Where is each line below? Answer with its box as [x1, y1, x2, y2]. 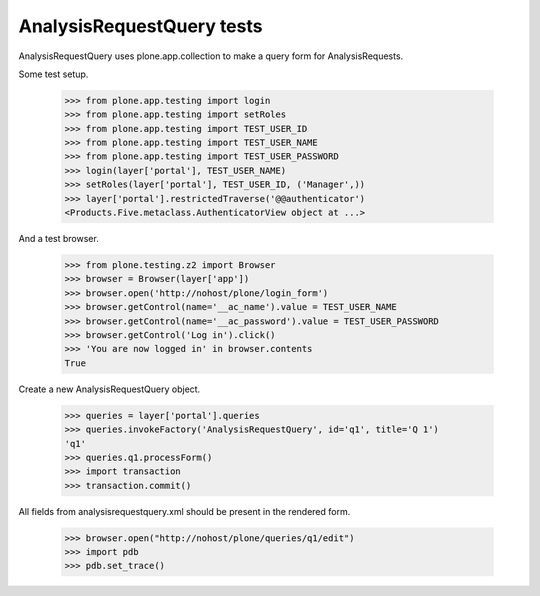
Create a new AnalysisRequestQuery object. [18, 383, 201, 395]
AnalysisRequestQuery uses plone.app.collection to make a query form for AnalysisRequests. [18, 50, 404, 62]
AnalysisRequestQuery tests [18, 15, 263, 37]
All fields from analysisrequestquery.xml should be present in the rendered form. [18, 505, 351, 517]
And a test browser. [18, 233, 99, 245]
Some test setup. [18, 68, 89, 80]
